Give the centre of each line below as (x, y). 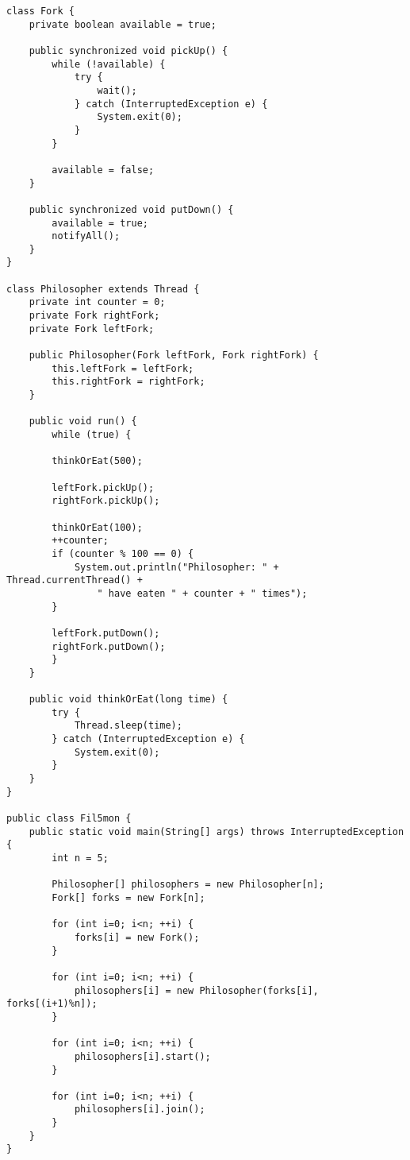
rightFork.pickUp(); (106, 501)
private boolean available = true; (123, 24)
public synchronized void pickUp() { (128, 50)
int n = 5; (80, 858)
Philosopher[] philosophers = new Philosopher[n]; (188, 885)
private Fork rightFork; (94, 316)
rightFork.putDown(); (109, 646)
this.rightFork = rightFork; (128, 382)
